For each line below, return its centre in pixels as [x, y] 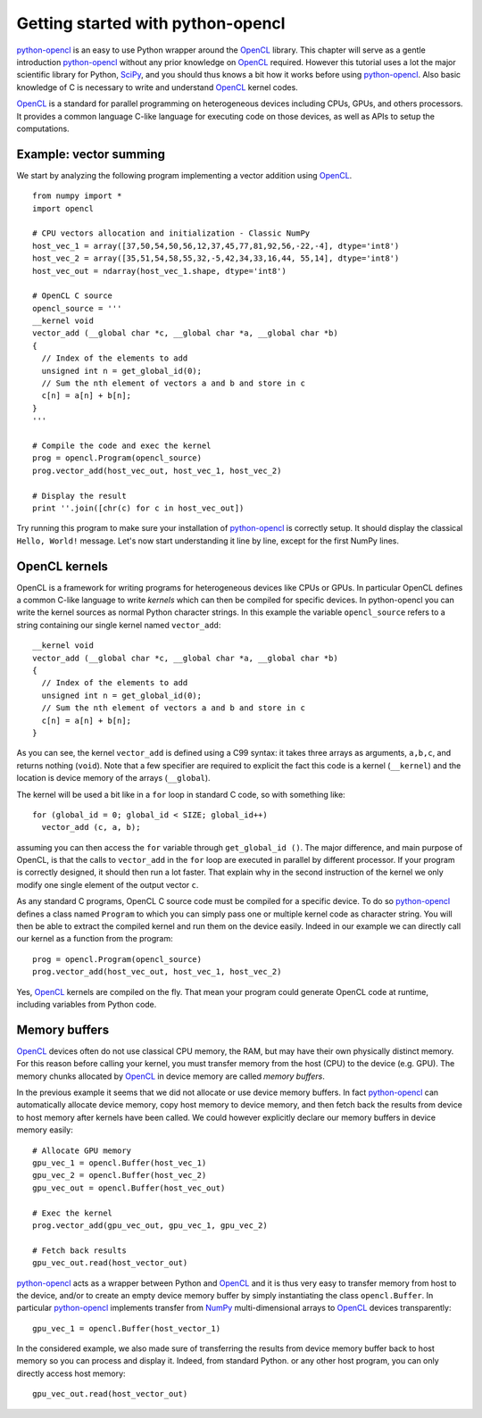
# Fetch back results [79, 1250]
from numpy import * [77, 196]
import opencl [63, 208]
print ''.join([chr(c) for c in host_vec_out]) [138, 508]
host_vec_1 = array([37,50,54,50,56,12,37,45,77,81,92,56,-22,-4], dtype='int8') [216, 246]
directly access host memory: [71, 1373]
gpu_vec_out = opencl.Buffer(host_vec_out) [129, 1188]
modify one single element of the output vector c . [108, 884]
